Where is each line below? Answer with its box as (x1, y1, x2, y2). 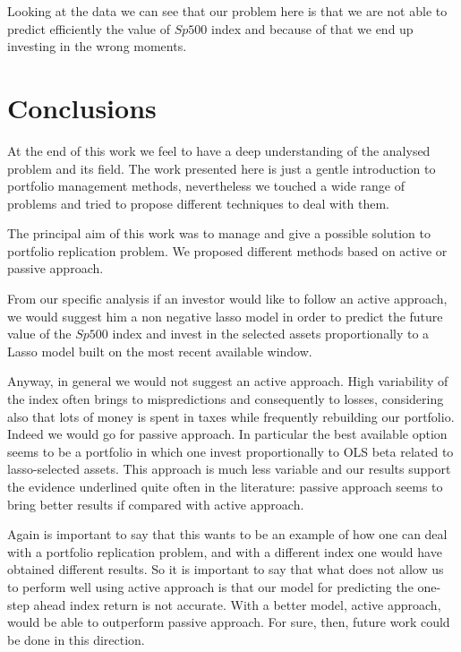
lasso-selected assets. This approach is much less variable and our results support (7, 459, 451, 478)
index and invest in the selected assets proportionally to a (112, 324, 430, 343)
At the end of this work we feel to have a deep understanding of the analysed (7, 141, 431, 159)
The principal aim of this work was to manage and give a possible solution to (7, 224, 431, 243)
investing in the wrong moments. (7, 37, 187, 56)
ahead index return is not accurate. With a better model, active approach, (33, 595, 441, 613)
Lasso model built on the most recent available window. (7, 341, 312, 360)
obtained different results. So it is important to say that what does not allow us (7, 560, 444, 579)
